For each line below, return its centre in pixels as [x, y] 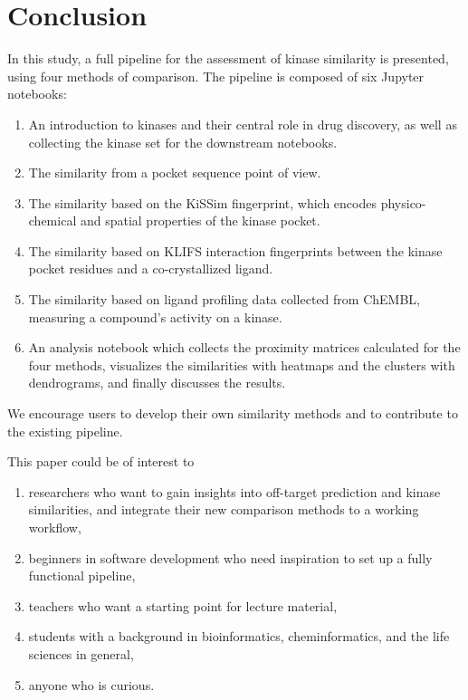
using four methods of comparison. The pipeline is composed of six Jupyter [216, 76]
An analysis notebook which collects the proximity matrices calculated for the [244, 347]
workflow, [55, 527]
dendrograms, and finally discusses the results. [157, 383]
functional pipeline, [82, 575]
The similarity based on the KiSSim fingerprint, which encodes [202, 202]
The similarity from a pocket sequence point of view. [175, 173]
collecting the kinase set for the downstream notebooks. [183, 142]
